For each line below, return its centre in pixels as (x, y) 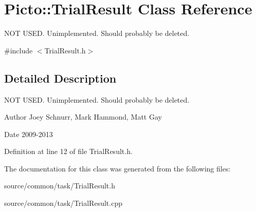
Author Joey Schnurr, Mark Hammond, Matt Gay (83, 117)
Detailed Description (60, 78)
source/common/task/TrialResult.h (60, 186)
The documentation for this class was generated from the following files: (117, 168)
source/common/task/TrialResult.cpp (63, 203)
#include (19, 50)
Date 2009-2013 (29, 134)
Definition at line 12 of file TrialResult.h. (68, 151)
